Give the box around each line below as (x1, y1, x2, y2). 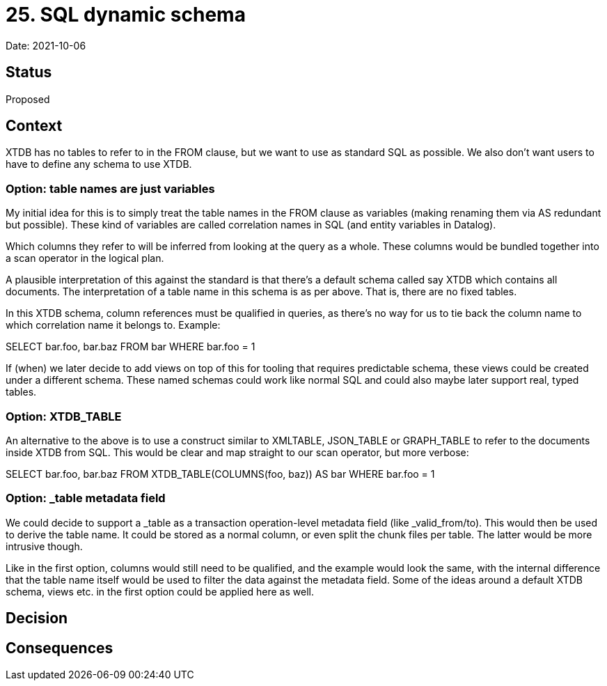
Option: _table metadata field (6, 491, 166, 506)
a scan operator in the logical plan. (6, 252, 164, 265)
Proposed (6, 93, 50, 105)
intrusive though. (6, 540, 83, 552)
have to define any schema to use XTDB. (6, 158, 192, 171)
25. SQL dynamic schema (6, 3, 246, 26)
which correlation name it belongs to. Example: (6, 319, 221, 332)
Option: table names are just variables (6, 181, 215, 196)
